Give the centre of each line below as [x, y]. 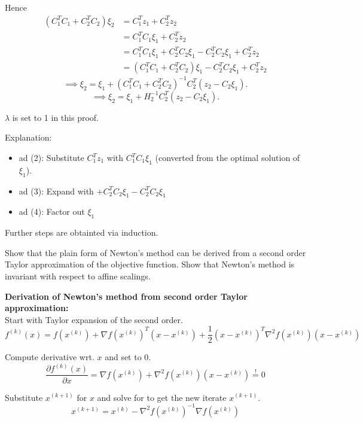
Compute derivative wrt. [50, 357]
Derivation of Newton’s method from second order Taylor [126, 296]
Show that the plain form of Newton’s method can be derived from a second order [155, 252]
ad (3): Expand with [56, 191]
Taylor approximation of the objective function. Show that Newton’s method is [150, 264]
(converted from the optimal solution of [228, 157]
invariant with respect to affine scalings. [78, 276]
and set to [123, 357]
